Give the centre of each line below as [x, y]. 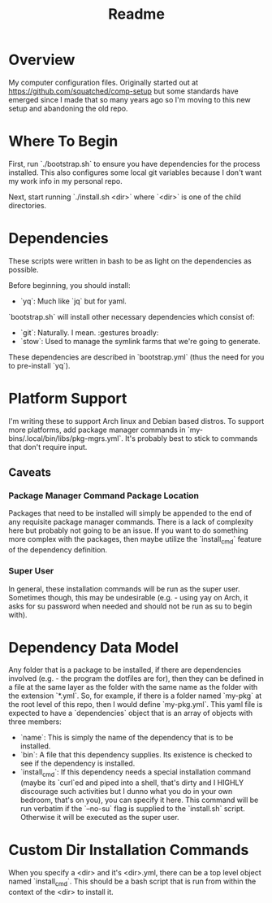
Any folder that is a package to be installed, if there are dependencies [125, 670]
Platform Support [68, 399]
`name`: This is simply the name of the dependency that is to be [127, 738]
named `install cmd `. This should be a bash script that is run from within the [132, 882]
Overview [42, 60]
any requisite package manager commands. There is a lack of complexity [131, 522]
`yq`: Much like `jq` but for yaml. [73, 301]
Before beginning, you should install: [69, 285]
